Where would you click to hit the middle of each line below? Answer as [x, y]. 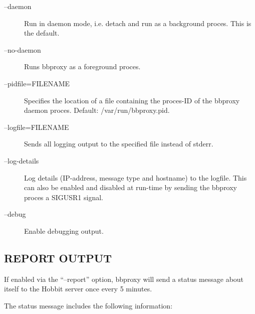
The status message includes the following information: [88, 305]
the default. [42, 33]
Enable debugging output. [64, 230]
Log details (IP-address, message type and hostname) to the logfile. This [136, 177]
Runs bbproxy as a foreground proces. [82, 66]
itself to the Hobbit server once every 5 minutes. [78, 289]
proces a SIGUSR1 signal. [64, 197]
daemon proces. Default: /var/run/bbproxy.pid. [97, 110]
